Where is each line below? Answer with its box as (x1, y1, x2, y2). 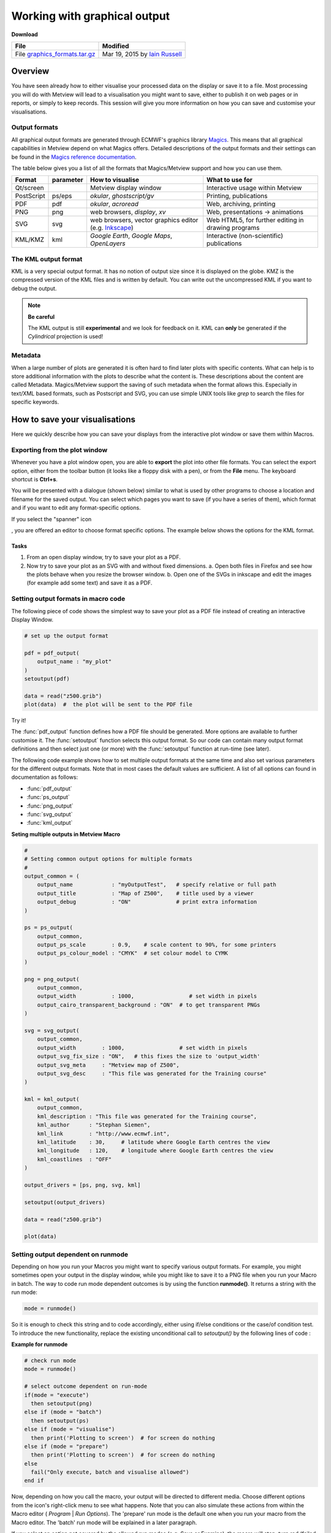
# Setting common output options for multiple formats (24, 855, 192, 863)
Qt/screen (15, 184, 44, 193)
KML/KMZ (15, 235, 45, 244)
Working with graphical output (11, 9, 170, 23)
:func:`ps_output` (26, 793, 70, 801)
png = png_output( (24, 976, 80, 982)
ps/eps (52, 192, 72, 201)
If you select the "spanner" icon (11, 515, 92, 522)
